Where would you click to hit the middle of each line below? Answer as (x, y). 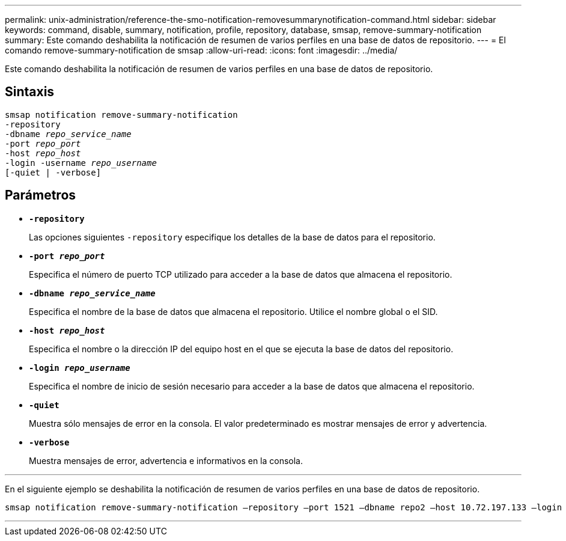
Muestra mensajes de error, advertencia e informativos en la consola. (166, 460)
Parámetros (41, 195)
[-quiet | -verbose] (53, 172)
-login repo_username (80, 368)
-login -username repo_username (81, 163)
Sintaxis (30, 92)
